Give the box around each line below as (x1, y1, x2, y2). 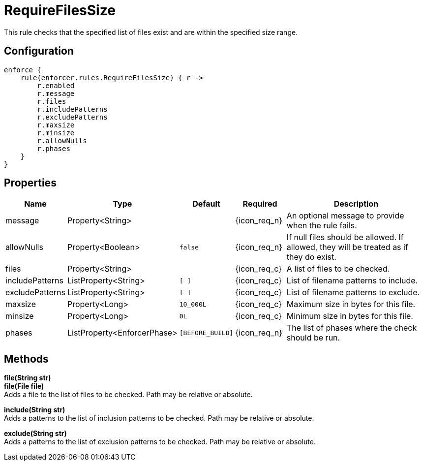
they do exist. (286, 252, 336, 262)
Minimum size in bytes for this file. (286, 311, 413, 321)
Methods (4, 352, 49, 365)
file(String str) (4, 373, 51, 382)
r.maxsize (37, 121, 75, 129)
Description (333, 199, 379, 209)
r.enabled (37, 81, 75, 90)
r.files (37, 97, 66, 105)
